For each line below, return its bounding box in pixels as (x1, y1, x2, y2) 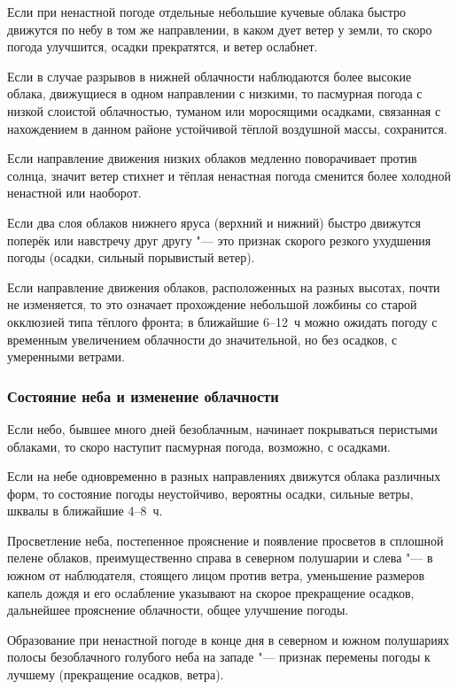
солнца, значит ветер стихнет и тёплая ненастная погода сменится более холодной (7, 166, 451, 184)
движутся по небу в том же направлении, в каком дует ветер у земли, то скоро (7, 19, 432, 38)
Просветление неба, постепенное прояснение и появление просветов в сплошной (7, 531, 444, 549)
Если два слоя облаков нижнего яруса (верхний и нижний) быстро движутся (7, 213, 421, 231)
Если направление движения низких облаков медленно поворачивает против (7, 149, 417, 167)
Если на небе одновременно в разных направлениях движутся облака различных (7, 467, 441, 485)
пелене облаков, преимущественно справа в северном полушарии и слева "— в (7, 548, 433, 567)
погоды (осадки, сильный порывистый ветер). (7, 248, 255, 267)
